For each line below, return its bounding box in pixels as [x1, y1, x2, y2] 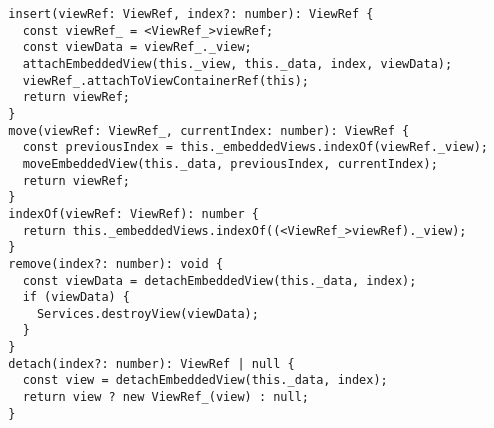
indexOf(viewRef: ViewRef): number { [8, 206, 259, 221]
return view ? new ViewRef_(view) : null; [22, 390, 309, 405]
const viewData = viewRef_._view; [22, 40, 252, 55]
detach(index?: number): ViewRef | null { [8, 356, 295, 371]
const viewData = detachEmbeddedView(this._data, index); [22, 273, 417, 288]
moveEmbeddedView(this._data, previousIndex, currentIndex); [22, 156, 438, 171]
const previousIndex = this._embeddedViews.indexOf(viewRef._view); [22, 140, 488, 155]
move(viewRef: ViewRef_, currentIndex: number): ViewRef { [8, 123, 410, 138]
